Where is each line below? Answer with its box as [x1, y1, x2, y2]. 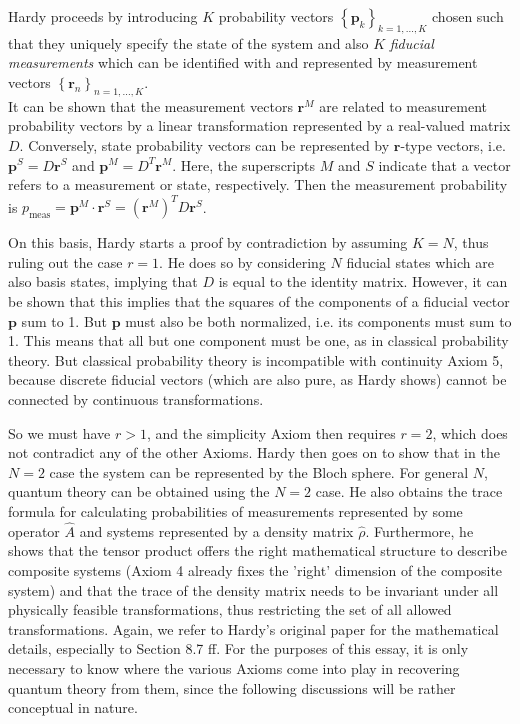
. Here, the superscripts [172, 154, 315, 175]
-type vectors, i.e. [400, 134, 506, 155]
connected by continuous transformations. [8, 389, 264, 409]
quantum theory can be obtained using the [8, 481, 270, 502]
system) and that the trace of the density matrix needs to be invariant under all [8, 579, 499, 600]
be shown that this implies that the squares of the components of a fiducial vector [8, 291, 510, 312]
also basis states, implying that [8, 271, 198, 292]
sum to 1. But [21, 310, 108, 331]
